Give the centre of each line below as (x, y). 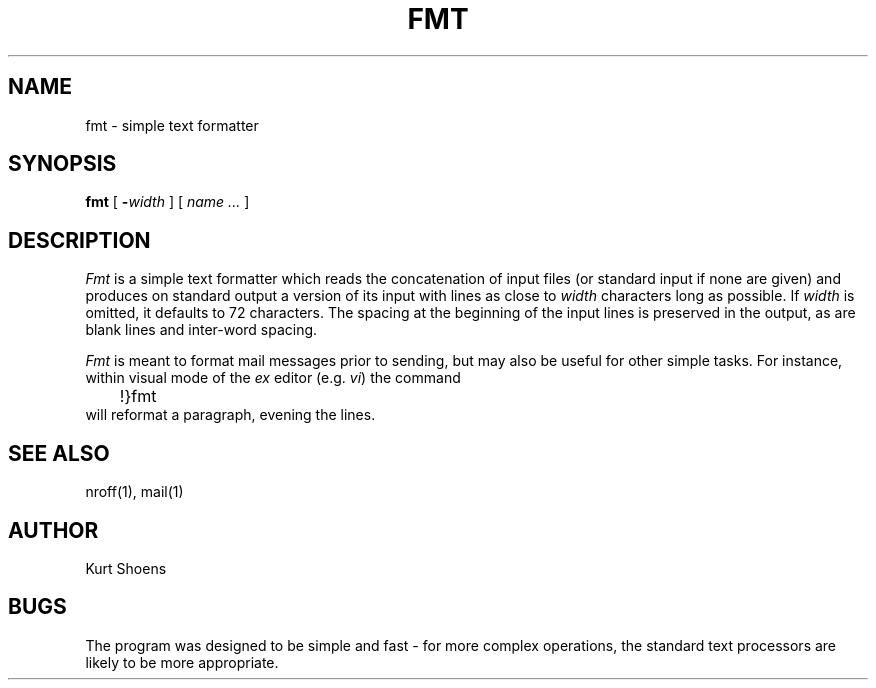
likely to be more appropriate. (182, 662)
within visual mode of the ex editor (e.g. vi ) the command (273, 378)
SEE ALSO (59, 453)
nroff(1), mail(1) (134, 492)
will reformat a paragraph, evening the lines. (230, 415)
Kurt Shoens (126, 568)
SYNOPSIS (62, 164)
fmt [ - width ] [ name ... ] (167, 202)
